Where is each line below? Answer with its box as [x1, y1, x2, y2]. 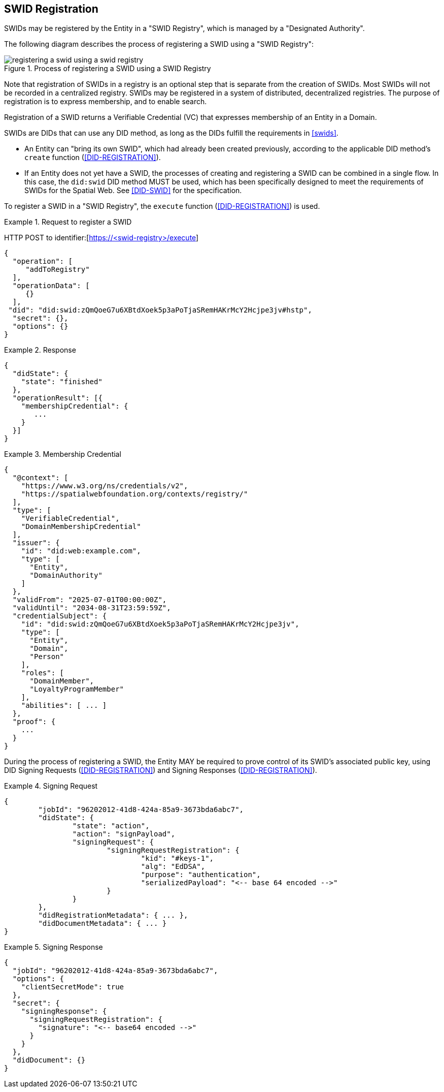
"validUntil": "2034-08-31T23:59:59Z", [12, 604, 171, 612]
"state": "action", [72, 822, 150, 830]
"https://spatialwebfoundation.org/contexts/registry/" [21, 490, 248, 498]
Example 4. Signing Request [4, 782, 98, 791]
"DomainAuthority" [29, 571, 103, 580]
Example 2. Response [4, 346, 76, 355]
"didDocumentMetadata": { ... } [38, 919, 167, 928]
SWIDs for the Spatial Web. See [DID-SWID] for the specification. [24, 186, 242, 195]
